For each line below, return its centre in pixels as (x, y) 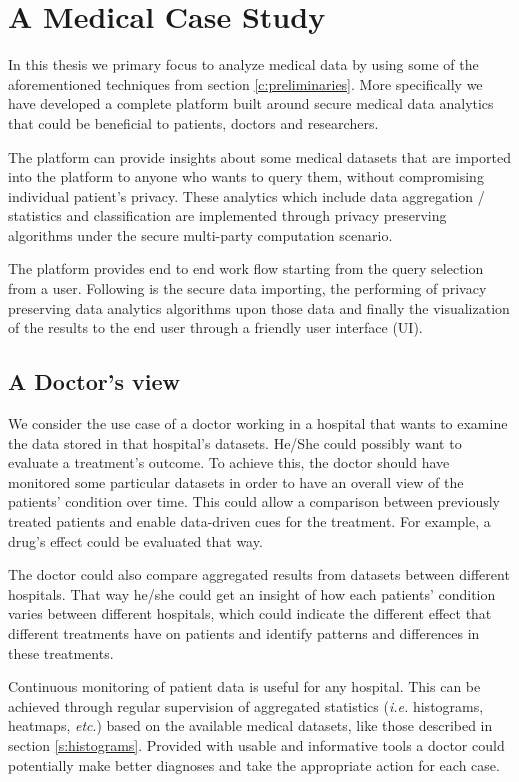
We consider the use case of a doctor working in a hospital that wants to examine (258, 423)
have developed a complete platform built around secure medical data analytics (251, 103)
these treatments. (61, 652)
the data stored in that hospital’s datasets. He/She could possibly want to (235, 442)
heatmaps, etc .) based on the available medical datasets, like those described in (250, 725)
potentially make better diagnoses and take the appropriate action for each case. (254, 764)
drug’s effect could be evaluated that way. (135, 540)
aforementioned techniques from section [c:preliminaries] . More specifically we (245, 83)
